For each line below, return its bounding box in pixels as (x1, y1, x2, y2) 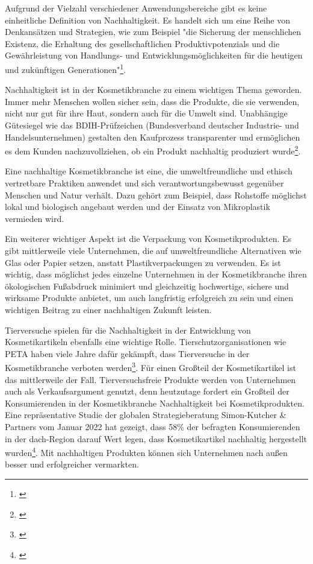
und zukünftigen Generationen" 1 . (5, 61, 126, 75)
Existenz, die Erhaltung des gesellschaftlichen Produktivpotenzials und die (5, 37, 280, 49)
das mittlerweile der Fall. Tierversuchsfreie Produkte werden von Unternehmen (5, 373, 296, 385)
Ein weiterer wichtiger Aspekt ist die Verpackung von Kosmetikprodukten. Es (5, 232, 292, 245)
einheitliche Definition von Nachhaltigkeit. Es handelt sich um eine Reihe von (5, 13, 291, 26)
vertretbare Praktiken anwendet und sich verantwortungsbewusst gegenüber (5, 177, 284, 189)
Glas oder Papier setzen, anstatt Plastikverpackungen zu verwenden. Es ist (5, 256, 281, 268)
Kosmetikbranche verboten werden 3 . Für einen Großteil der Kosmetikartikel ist (5, 360, 296, 373)
